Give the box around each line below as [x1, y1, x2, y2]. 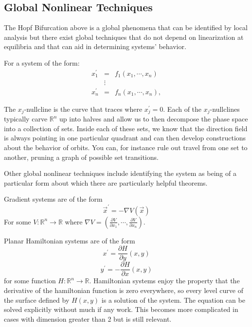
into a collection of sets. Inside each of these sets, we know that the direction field [4, 123, 248, 133]
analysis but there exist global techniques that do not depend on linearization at [4, 32, 244, 42]
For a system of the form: [4, 57, 80, 68]
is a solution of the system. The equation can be [101, 294, 245, 305]
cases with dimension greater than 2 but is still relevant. [4, 313, 172, 324]
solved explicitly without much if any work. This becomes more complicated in [4, 304, 238, 314]
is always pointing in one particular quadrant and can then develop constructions [4, 133, 246, 143]
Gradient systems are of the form [4, 194, 103, 204]
